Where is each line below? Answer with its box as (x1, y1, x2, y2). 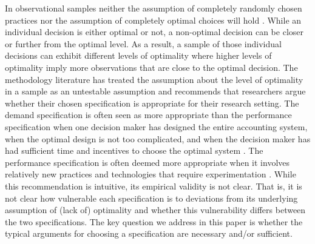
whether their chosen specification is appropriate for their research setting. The (5, 96, 299, 109)
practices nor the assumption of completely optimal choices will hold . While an (5, 13, 302, 26)
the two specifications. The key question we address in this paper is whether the (5, 215, 303, 228)
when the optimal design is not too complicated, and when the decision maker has (5, 132, 311, 145)
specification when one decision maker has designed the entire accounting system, (5, 120, 308, 133)
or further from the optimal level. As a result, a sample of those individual (5, 37, 282, 50)
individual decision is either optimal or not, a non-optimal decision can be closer (5, 25, 303, 38)
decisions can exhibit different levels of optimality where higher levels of (5, 49, 272, 62)
